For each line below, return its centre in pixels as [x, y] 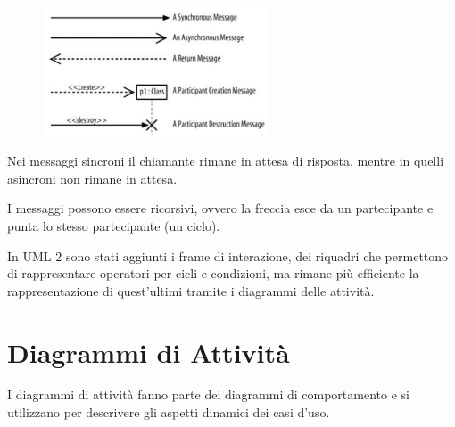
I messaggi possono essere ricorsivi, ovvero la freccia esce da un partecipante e [220, 208]
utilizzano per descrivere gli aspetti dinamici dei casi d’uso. [169, 412]
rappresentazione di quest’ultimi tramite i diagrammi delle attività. [191, 290]
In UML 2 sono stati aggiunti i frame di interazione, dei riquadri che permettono [228, 255]
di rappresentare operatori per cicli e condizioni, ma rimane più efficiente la [213, 273]
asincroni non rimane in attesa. [92, 178]
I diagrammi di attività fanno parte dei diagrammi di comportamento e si [208, 394]
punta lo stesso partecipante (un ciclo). [114, 225]
